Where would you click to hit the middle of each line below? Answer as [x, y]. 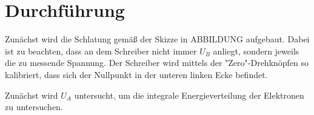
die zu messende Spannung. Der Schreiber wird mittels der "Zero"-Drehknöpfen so [157, 63]
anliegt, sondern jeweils [256, 51]
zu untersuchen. [34, 107]
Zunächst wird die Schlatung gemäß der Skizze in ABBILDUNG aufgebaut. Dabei [157, 39]
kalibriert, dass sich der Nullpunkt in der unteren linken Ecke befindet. [136, 74]
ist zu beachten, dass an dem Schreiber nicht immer [101, 51]
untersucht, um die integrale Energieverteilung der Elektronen [189, 95]
